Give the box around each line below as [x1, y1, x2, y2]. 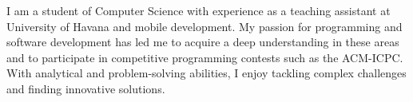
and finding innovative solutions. [6, 80, 165, 96]
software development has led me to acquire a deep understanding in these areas [6, 33, 399, 50]
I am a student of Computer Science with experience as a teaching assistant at [6, 2, 391, 18]
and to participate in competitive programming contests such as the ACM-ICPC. [6, 49, 403, 65]
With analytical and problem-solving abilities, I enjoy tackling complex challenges [6, 65, 407, 81]
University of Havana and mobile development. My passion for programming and [6, 18, 403, 34]
